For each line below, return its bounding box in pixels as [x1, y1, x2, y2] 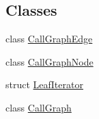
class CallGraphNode [5, 54, 94, 68]
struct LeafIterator [5, 77, 83, 92]
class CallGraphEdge [5, 31, 93, 46]
